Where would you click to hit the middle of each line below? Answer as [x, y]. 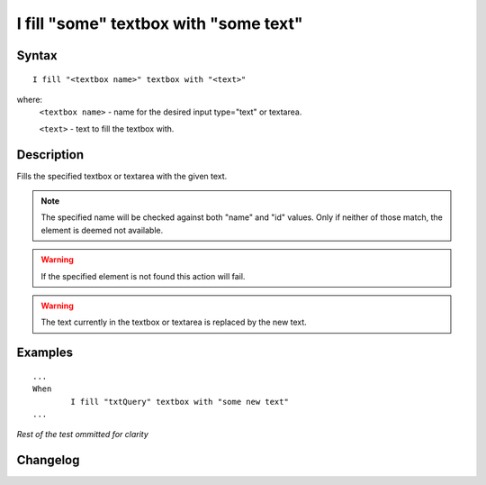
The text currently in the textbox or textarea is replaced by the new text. [174, 322]
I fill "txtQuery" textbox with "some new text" [180, 402]
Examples [45, 353]
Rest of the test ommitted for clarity [82, 435]
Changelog [48, 460]
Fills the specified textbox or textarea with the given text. [122, 176]
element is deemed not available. [102, 230]
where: [30, 99]
